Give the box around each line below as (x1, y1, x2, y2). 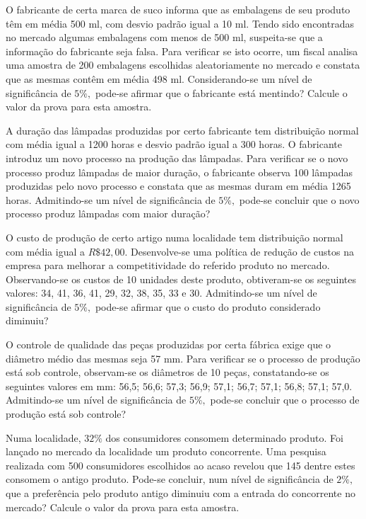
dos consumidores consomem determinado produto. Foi (105, 430, 343, 445)
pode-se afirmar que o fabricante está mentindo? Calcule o (95, 85, 348, 100)
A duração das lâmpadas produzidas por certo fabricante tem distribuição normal (6, 122, 359, 137)
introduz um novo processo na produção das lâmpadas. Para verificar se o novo (6, 150, 348, 165)
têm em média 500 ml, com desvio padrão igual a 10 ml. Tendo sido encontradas (6, 16, 354, 30)
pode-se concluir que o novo (239, 192, 360, 207)
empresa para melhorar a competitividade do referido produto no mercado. (6, 258, 330, 273)
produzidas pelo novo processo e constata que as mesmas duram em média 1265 (6, 178, 351, 193)
